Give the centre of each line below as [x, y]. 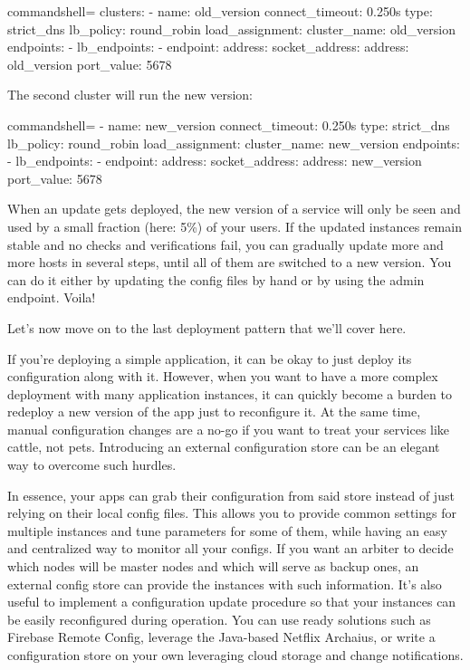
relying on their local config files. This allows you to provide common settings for [232, 513]
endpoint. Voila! [52, 297]
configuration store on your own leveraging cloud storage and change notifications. [235, 655]
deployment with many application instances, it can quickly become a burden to [230, 393]
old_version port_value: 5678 [90, 64]
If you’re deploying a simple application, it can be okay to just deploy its [210, 358]
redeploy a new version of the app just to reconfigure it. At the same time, [214, 412]
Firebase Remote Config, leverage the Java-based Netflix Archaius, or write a [221, 637]
